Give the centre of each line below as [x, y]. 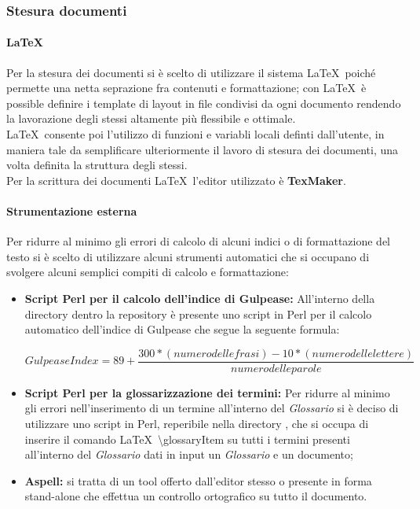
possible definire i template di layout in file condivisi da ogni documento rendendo [204, 103]
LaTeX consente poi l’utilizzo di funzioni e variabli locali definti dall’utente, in [195, 134]
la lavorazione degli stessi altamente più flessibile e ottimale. [151, 118]
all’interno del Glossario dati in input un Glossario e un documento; [189, 454]
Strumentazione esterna [72, 210]
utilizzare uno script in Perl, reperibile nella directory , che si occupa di [197, 423]
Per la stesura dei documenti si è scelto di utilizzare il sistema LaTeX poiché [191, 72]
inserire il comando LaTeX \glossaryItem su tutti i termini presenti [187, 439]
